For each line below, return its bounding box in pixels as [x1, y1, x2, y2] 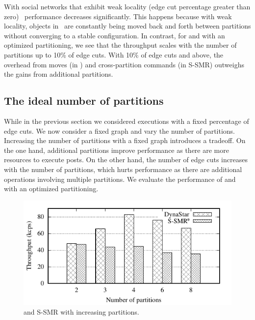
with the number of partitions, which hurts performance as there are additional [4, 164, 242, 174]
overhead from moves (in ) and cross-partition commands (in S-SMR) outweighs [4, 59, 244, 69]
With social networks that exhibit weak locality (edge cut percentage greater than [4, 1, 251, 11]
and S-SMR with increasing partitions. [24, 306, 139, 317]
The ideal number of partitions [4, 93, 164, 108]
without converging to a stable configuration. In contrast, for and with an [4, 30, 225, 40]
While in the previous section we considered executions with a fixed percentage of [4, 116, 249, 126]
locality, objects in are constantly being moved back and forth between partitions [4, 21, 251, 31]
